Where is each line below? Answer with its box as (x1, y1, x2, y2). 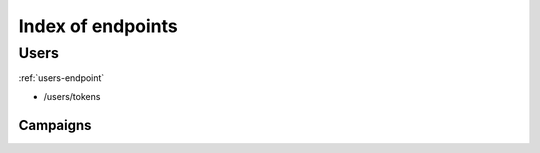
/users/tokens (43, 90, 101, 102)
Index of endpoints (18, 15, 179, 37)
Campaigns (18, 116, 92, 134)
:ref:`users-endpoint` (18, 72, 105, 84)
